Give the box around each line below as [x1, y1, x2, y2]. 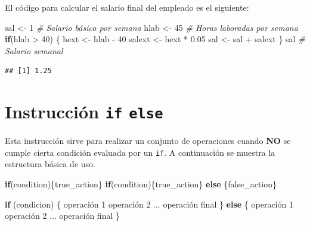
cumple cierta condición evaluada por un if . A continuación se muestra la [5, 146, 275, 158]
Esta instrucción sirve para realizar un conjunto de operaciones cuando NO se [5, 134, 291, 147]
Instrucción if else [5, 99, 163, 124]
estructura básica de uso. [5, 158, 95, 170]
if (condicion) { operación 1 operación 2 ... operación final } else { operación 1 [5, 197, 293, 210]
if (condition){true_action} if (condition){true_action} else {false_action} [5, 178, 277, 190]
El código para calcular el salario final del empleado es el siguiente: [5, 1, 249, 13]
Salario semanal [5, 44, 63, 56]
